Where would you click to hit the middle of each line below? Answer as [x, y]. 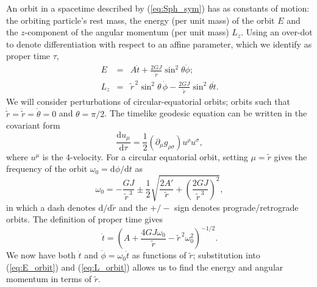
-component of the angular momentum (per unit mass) [127, 32]
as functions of [159, 255]
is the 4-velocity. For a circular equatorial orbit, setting [145, 156]
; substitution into [226, 255]
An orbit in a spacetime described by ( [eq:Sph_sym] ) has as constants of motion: [158, 8]
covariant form [33, 125]
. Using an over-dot [277, 32]
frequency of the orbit [47, 168]
